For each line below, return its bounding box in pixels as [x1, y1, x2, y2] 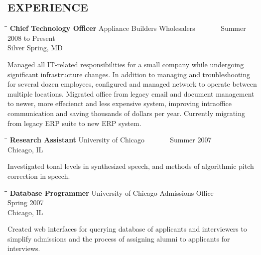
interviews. [7, 243, 40, 254]
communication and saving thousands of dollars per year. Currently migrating [7, 108, 245, 118]
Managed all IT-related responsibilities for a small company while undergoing [7, 59, 244, 69]
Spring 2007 [7, 197, 44, 208]
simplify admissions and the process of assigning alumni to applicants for [7, 233, 230, 244]
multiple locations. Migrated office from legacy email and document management [7, 88, 255, 99]
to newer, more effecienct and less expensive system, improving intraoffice [7, 98, 232, 109]
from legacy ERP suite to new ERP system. [7, 118, 141, 128]
